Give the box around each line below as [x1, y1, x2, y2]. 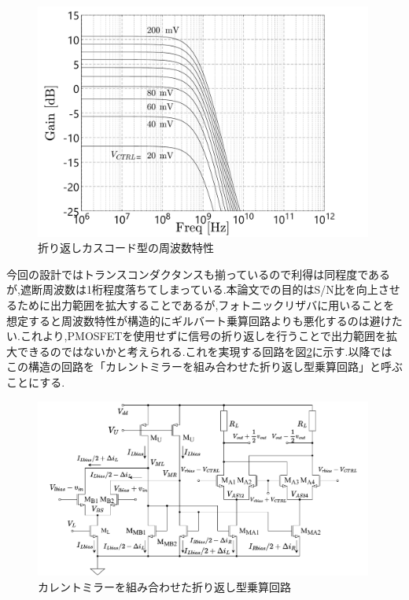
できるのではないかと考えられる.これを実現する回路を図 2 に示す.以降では [17, 343, 392, 359]
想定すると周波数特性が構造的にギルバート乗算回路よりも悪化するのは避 [6, 312, 381, 328]
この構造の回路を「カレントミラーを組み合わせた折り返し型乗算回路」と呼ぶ [6, 358, 403, 375]
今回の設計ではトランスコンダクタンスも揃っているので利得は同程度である [6, 265, 391, 282]
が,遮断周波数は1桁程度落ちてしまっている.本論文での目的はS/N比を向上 [6, 281, 378, 298]
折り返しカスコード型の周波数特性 [38, 239, 214, 256]
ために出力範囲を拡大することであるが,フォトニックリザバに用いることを [17, 297, 395, 313]
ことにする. [6, 374, 65, 391]
